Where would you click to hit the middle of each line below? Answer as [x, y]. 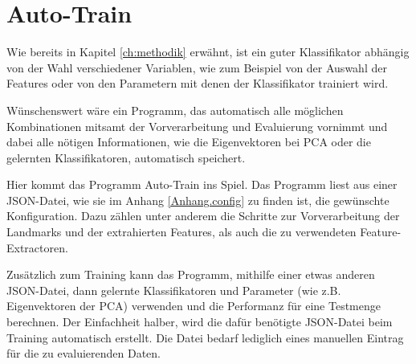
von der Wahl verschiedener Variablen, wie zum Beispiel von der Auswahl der [197, 67]
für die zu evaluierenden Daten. [84, 353]
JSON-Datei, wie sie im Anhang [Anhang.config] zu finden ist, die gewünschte [198, 200]
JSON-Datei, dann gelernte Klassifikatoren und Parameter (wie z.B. [174, 290]
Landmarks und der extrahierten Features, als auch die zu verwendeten [181, 232]
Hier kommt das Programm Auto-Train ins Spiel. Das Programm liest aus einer [202, 184]
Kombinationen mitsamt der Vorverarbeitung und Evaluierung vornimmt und [197, 126]
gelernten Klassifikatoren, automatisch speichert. [126, 157]
